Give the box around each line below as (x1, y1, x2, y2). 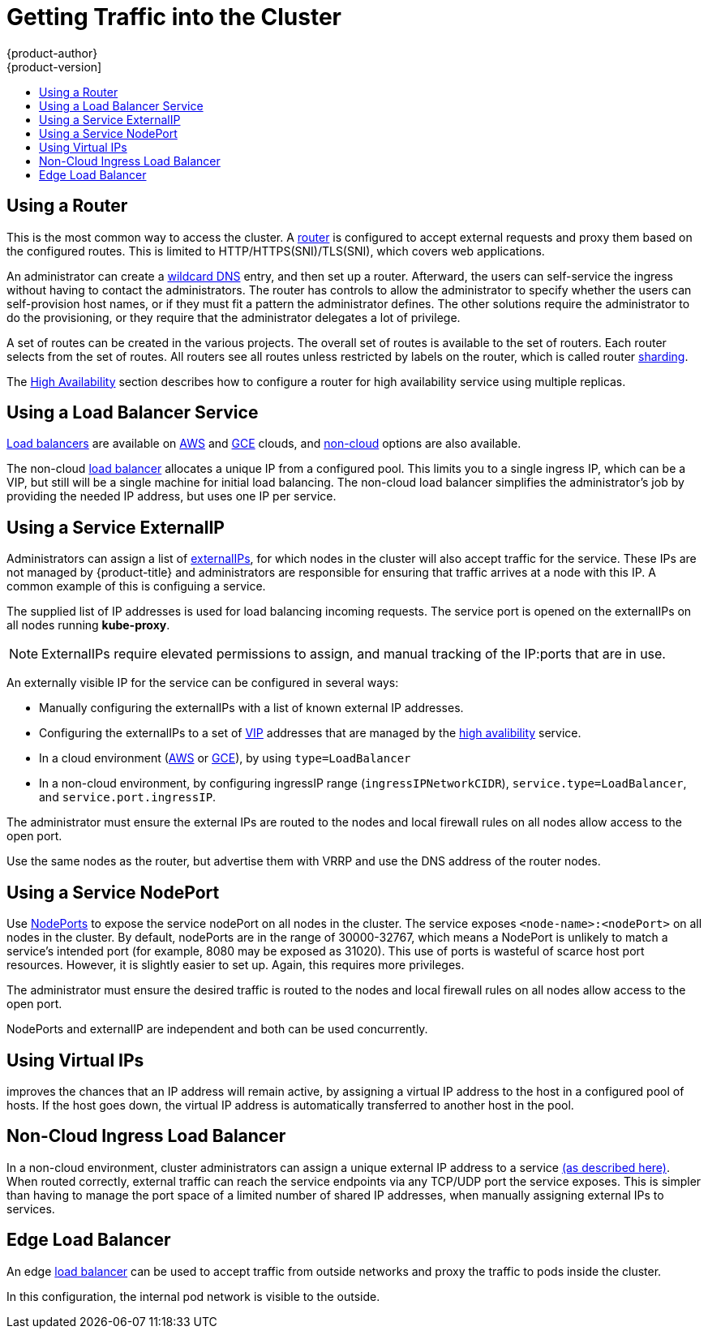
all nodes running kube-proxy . (6, 618, 170, 633)
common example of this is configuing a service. (6, 579, 266, 594)
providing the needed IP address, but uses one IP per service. (6, 489, 337, 504)
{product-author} (6, 45, 98, 60)
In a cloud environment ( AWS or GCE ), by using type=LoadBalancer (39, 751, 411, 766)
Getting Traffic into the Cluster (6, 3, 342, 31)
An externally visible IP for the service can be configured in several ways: (6, 676, 399, 690)
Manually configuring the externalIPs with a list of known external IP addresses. (39, 701, 464, 715)
